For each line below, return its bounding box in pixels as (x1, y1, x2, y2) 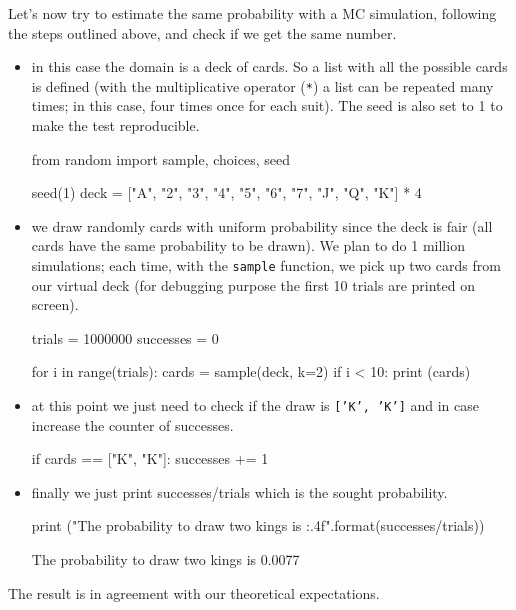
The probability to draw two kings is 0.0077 (31, 549, 300, 570)
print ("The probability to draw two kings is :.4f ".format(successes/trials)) (31, 515, 485, 536)
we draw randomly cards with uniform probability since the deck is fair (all (31, 215, 493, 236)
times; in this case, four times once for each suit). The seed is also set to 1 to (31, 95, 503, 116)
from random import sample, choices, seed (31, 148, 290, 169)
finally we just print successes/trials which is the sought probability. (31, 481, 448, 502)
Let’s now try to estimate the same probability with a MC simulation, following (8, 3, 497, 23)
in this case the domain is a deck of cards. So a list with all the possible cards (31, 56, 508, 77)
